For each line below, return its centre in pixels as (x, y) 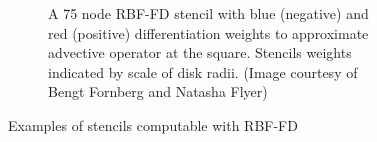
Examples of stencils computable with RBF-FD (153, 124)
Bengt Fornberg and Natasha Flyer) (158, 91)
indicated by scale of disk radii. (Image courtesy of (203, 71)
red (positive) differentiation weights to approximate (208, 32)
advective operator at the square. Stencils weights (200, 52)
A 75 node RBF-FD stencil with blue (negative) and (208, 13)
